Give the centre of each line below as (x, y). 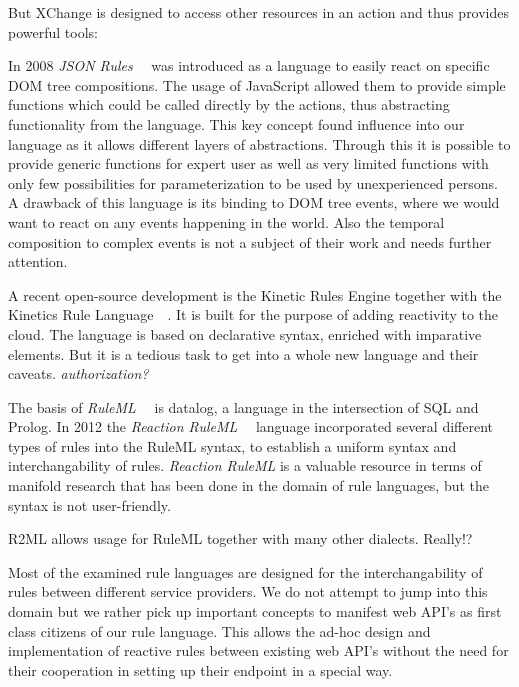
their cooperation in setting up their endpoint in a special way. (200, 669)
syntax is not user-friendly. (89, 504)
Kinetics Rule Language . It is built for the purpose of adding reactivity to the (253, 314)
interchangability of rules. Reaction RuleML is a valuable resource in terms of (245, 465)
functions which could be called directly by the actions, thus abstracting (229, 104)
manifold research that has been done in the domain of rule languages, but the (249, 485)
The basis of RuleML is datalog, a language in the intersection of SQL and (243, 406)
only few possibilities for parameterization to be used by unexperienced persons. (253, 182)
